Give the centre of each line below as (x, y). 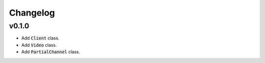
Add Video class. (39, 45)
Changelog (32, 13)
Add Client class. (40, 38)
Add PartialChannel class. (51, 52)
